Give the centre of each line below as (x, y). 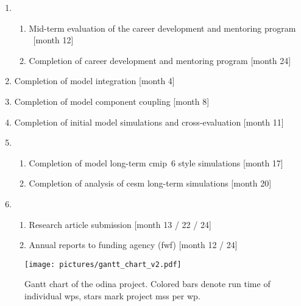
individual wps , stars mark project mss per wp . (112, 295)
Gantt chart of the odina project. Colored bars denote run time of (147, 284)
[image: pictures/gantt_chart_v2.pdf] (103, 264)
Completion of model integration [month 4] (94, 81)
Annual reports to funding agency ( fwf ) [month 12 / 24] (133, 245)
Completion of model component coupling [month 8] (112, 101)
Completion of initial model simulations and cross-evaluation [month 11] (149, 122)
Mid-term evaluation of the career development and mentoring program (162, 28)
